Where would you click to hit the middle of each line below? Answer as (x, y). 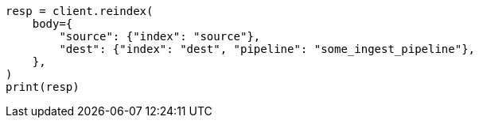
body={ (53, 24)
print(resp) (43, 87)
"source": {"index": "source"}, (160, 36)
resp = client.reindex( (80, 11)
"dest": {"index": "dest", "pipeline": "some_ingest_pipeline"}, (267, 49)
